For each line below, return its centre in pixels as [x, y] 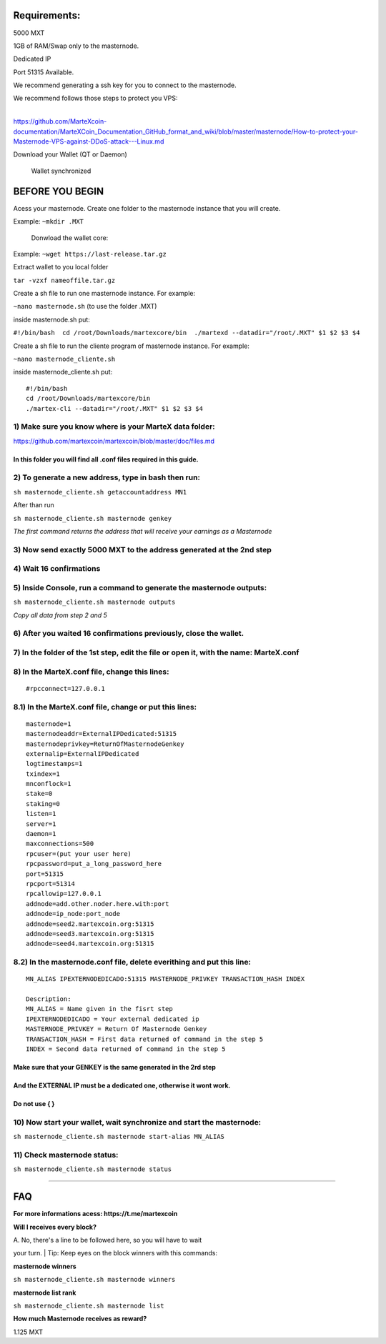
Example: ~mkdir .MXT [48, 221]
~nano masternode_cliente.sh [64, 359]
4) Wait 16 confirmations [57, 569]
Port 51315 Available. [44, 72]
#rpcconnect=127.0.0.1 [66, 688]
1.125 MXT [28, 1332]
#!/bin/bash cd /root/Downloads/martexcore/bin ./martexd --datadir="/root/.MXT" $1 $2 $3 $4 [187, 333]
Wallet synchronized [61, 171]
